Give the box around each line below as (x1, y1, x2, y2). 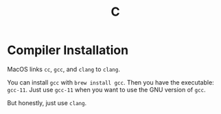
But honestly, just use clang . (7, 98, 87, 106)
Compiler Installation (7, 42, 129, 58)
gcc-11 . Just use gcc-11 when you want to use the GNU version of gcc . (7, 85, 206, 94)
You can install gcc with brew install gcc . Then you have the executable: (7, 78, 214, 86)
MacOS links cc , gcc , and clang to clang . (7, 65, 120, 73)
